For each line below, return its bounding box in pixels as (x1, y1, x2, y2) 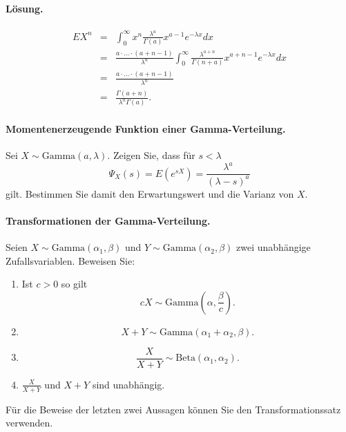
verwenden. (6, 415, 53, 430)
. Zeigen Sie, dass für (107, 148, 195, 162)
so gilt (61, 276, 88, 291)
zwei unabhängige (236, 240, 311, 254)
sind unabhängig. (92, 377, 165, 391)
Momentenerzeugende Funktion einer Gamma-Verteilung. (6, 121, 286, 135)
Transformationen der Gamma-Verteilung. (6, 213, 211, 227)
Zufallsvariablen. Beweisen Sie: (6, 253, 135, 267)
